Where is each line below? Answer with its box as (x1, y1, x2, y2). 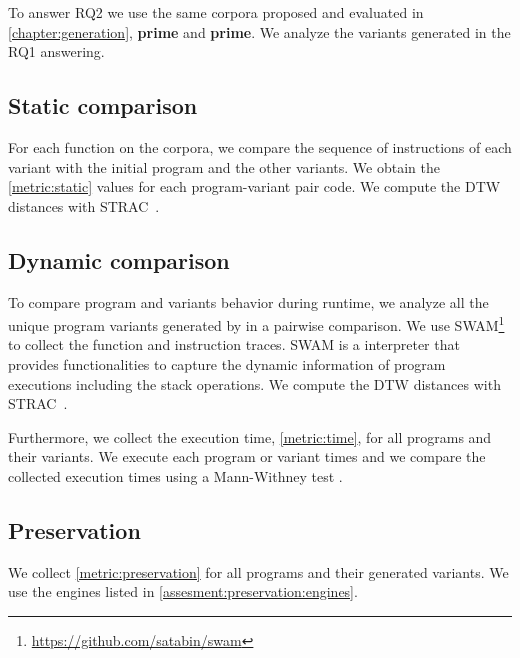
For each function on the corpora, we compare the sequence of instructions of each (8, 136, 512, 157)
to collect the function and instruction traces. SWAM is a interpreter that (8, 334, 460, 355)
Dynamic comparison (8, 244, 230, 275)
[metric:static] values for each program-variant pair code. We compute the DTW (8, 176, 501, 197)
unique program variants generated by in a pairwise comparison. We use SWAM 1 (8, 312, 505, 335)
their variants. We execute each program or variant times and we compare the (8, 446, 486, 467)
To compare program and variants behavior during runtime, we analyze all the (8, 291, 489, 312)
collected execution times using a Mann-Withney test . (8, 465, 343, 486)
